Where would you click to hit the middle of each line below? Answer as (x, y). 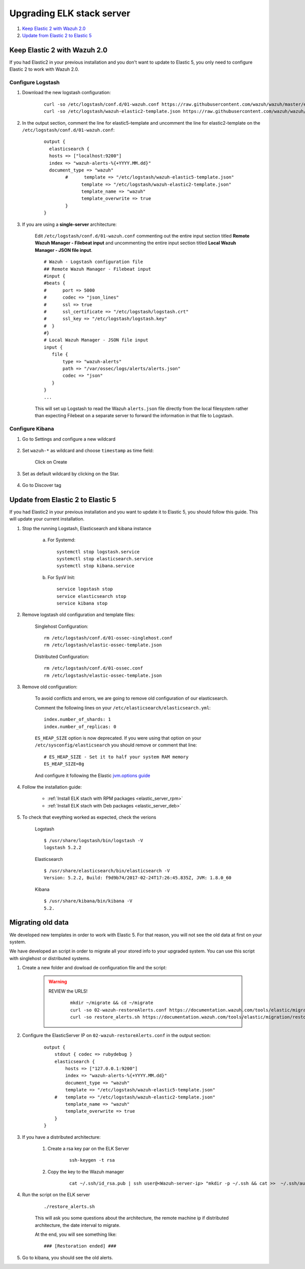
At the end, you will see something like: (76, 1234)
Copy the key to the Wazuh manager (86, 1172)
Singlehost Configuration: (62, 626)
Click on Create (51, 462)
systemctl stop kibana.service (96, 566)
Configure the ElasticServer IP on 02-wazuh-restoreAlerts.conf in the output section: (116, 1035)
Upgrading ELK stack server (70, 13)
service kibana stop (82, 603)
